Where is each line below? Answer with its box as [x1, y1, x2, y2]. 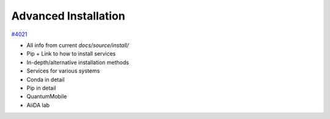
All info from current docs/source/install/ [26, 41, 130, 49]
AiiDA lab [26, 101, 50, 109]
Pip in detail [26, 84, 56, 92]
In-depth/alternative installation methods [26, 59, 130, 66]
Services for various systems [26, 67, 100, 74]
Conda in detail [26, 76, 65, 83]
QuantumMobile [26, 93, 67, 100]
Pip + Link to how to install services [26, 50, 116, 57]
